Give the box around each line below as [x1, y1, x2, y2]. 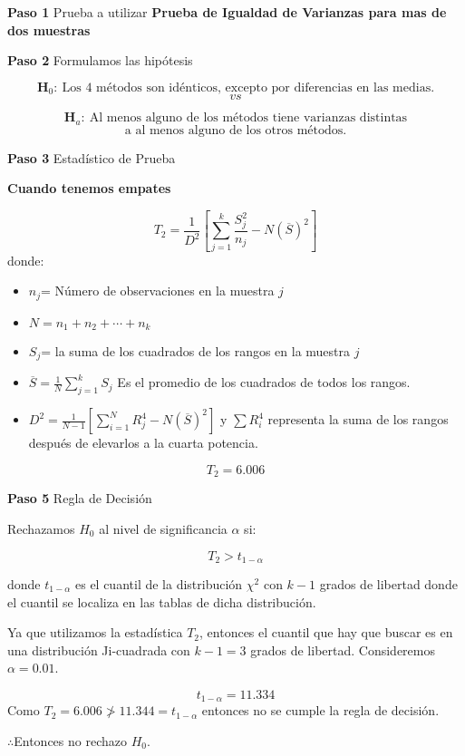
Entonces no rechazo [14, 731, 127, 750]
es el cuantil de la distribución [74, 574, 243, 593]
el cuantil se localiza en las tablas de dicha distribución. [7, 592, 316, 611]
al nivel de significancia [99, 519, 228, 538]
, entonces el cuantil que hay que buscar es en [199, 623, 453, 642]
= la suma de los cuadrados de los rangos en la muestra [41, 342, 351, 361]
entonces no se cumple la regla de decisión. [201, 701, 440, 720]
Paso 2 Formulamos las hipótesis [7, 51, 193, 70]
